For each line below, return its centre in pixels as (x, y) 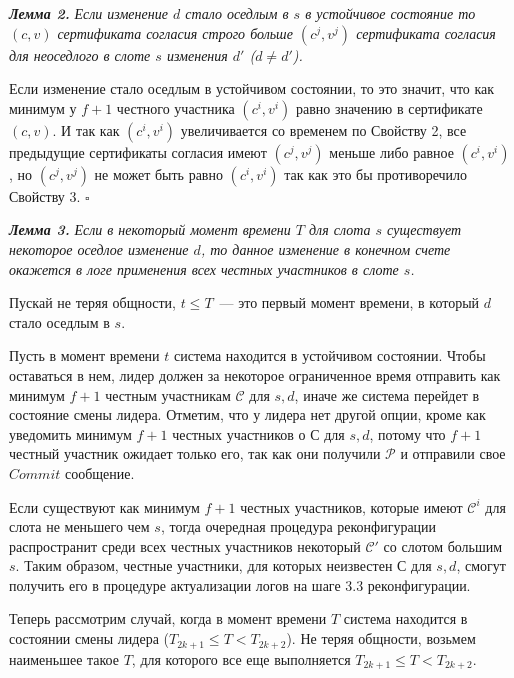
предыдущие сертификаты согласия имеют (138, 151)
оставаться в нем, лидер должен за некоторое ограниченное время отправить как (255, 374)
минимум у (43, 107)
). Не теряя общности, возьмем (381, 638)
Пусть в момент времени (84, 355)
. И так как (86, 129)
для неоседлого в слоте (80, 54)
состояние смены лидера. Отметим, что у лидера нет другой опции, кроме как (247, 414)
